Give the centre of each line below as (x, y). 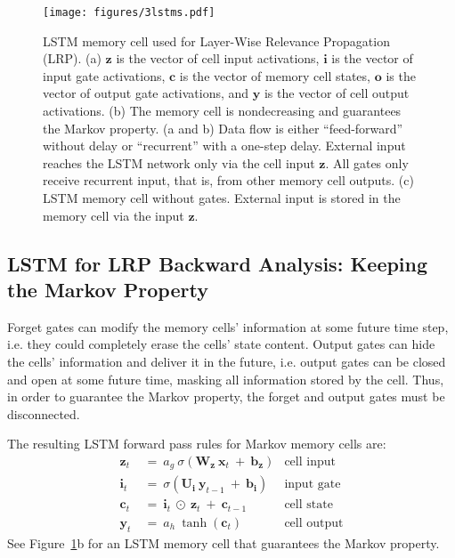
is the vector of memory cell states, (275, 75)
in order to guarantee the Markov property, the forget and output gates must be (226, 396)
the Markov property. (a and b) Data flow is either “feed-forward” (223, 128)
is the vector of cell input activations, (218, 58)
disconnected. (44, 413)
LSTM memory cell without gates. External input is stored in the (222, 198)
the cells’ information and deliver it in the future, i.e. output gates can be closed (227, 361)
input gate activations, (104, 75)
